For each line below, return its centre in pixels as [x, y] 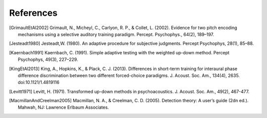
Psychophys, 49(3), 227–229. [48, 60]
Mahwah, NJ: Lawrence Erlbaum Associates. [64, 107]
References [33, 13]
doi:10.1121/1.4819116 [39, 82]
